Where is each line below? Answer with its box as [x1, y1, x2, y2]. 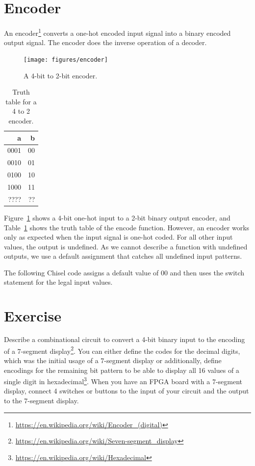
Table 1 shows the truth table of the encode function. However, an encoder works [4, 222, 250, 232]
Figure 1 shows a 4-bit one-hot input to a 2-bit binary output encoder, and [4, 212, 230, 222]
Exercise [4, 306, 61, 326]
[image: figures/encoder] [24, 56, 108, 63]
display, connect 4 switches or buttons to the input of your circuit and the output [4, 386, 249, 396]
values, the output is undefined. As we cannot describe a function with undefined [4, 241, 248, 251]
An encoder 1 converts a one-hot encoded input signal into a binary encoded [4, 26, 231, 38]
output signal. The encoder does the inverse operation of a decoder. [4, 37, 207, 48]
